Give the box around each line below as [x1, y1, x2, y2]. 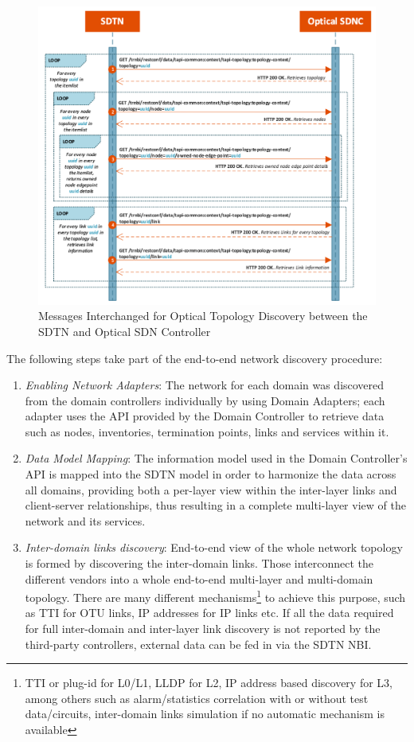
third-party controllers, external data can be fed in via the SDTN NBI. [25, 635, 372, 652]
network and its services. [25, 512, 146, 529]
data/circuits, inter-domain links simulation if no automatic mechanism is [25, 705, 385, 722]
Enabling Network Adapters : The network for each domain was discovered [25, 377, 385, 393]
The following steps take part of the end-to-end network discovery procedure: [6, 350, 383, 366]
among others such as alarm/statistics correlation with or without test [25, 689, 369, 706]
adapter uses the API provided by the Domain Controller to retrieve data [25, 408, 385, 424]
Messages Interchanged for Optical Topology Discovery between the [38, 307, 368, 324]
